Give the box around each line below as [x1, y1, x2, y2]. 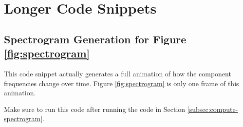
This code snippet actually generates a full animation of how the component [4, 68, 231, 78]
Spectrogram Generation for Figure [4, 31, 187, 46]
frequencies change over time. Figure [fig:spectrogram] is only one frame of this [4, 78, 239, 88]
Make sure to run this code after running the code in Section [4, 104, 186, 114]
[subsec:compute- [187, 104, 238, 114]
